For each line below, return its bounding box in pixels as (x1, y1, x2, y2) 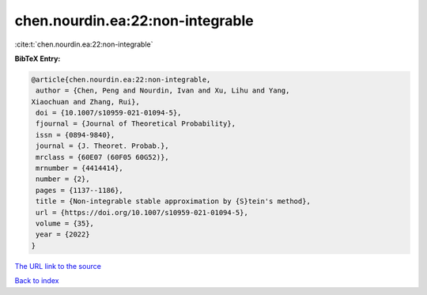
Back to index (14, 276, 59, 286)
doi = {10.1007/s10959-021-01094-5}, (36, 108, 182, 118)
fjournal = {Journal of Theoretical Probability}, (36, 119, 236, 128)
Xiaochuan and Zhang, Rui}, (31, 97, 140, 106)
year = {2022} (36, 230, 90, 239)
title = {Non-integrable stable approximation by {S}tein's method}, (36, 197, 312, 206)
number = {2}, (36, 175, 90, 183)
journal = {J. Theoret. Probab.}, (36, 142, 169, 150)
